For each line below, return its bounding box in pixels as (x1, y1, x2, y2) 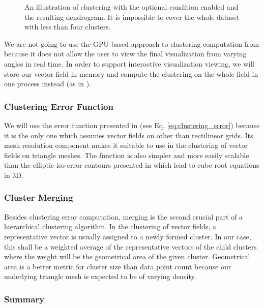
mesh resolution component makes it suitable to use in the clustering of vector (4, 140, 248, 150)
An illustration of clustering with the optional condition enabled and (24, 2, 239, 12)
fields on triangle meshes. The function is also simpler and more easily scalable (4, 149, 249, 160)
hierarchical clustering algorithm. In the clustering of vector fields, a (4, 221, 216, 232)
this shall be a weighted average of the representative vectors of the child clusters (4, 241, 257, 252)
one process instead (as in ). (4, 78, 92, 89)
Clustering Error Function (4, 100, 113, 112)
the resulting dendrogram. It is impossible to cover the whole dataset (24, 11, 240, 22)
